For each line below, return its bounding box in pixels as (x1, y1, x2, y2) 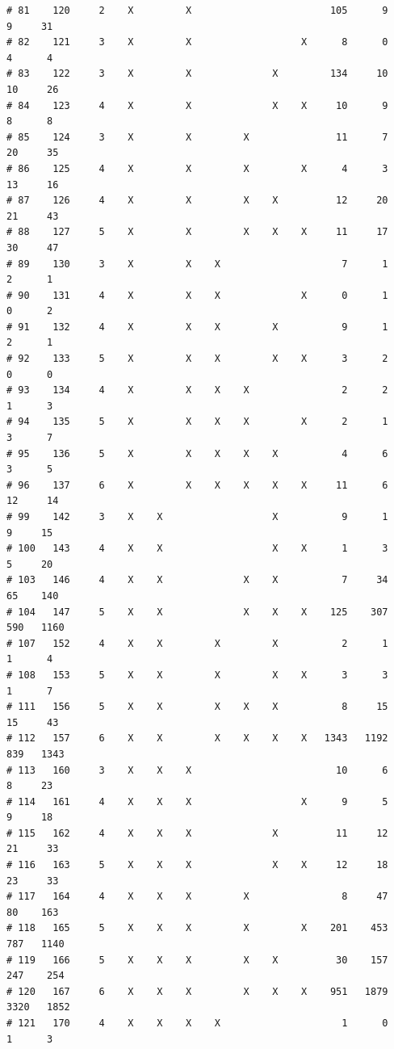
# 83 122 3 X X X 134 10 (6, 68, 388, 80)
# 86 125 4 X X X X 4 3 (6, 162, 388, 174)
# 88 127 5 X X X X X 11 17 (6, 226, 388, 238)
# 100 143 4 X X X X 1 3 (6, 543, 388, 555)
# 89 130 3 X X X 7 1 (6, 258, 388, 270)
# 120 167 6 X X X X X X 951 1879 (6, 985, 388, 997)
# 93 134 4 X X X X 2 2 (6, 384, 388, 397)
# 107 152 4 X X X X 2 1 (6, 637, 388, 649)
